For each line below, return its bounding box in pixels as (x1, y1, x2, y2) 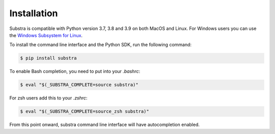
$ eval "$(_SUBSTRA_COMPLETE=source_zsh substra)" (20, 109, 150, 114)
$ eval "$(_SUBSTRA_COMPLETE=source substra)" (20, 82, 139, 88)
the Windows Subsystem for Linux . (9, 32, 83, 38)
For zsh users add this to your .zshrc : (9, 95, 88, 101)
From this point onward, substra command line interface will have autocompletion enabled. (9, 122, 200, 128)
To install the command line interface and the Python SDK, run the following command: (9, 42, 192, 48)
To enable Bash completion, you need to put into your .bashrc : (9, 69, 140, 75)
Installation (9, 8, 58, 19)
